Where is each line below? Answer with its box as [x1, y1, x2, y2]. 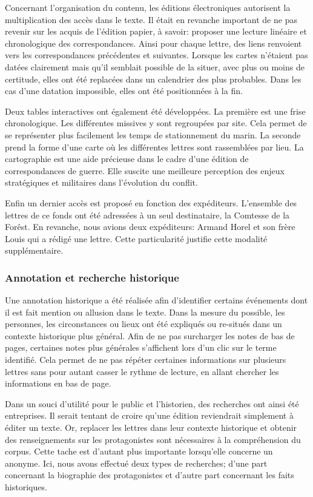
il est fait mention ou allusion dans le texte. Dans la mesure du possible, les [5, 305, 285, 318]
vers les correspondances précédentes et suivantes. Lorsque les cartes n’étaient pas [5, 49, 308, 61]
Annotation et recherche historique [5, 269, 179, 285]
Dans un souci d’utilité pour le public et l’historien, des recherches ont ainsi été [5, 397, 299, 410]
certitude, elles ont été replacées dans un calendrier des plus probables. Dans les [5, 72, 301, 85]
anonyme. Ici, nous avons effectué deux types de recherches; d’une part [5, 456, 268, 469]
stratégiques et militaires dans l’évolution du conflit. [5, 176, 198, 189]
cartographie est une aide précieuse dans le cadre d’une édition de [5, 152, 249, 165]
